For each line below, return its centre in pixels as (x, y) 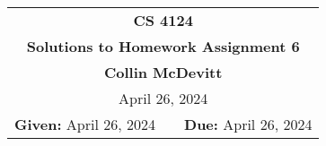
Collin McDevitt (163, 72)
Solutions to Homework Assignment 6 (163, 46)
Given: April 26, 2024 (85, 124)
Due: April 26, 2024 (248, 124)
